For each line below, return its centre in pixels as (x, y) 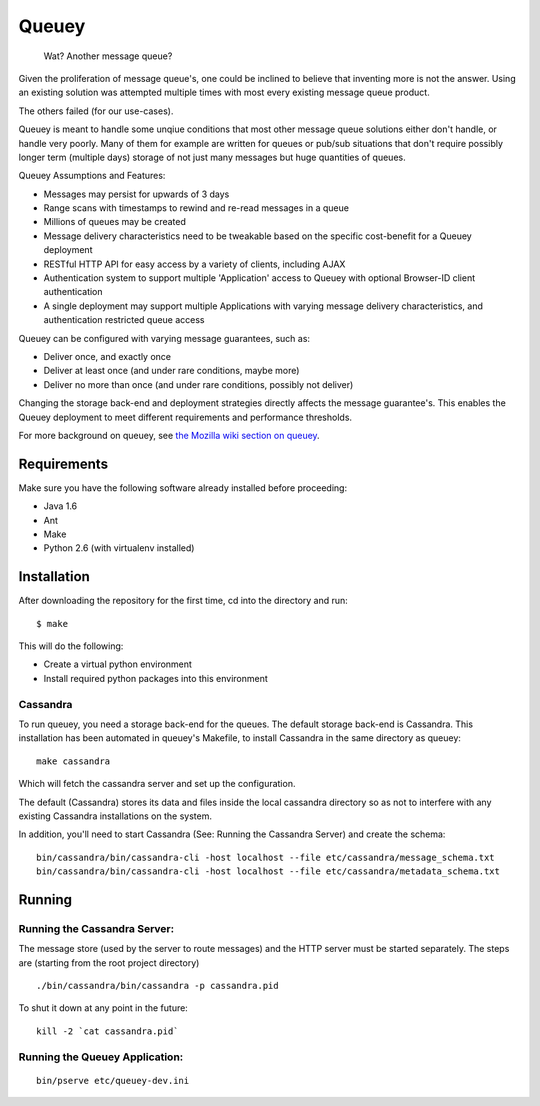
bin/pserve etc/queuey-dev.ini (113, 1080)
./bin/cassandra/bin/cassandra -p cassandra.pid (157, 986)
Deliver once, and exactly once (107, 356)
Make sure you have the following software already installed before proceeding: (183, 487)
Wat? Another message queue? (108, 56)
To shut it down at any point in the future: (103, 1008)
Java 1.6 (60, 506)
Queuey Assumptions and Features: (92, 176)
